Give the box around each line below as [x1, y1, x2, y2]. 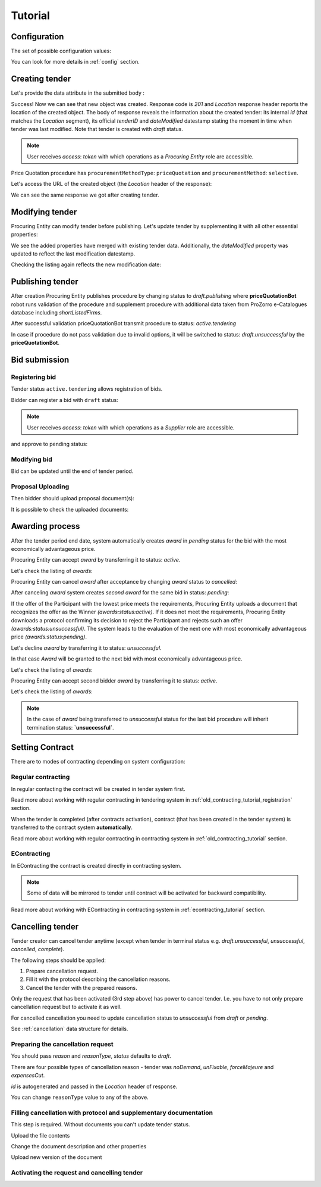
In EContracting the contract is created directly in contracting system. [11, 862, 181, 869]
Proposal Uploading [11, 482, 70, 491]
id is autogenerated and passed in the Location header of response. [11, 1083, 178, 1090]
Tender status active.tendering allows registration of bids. [11, 385, 163, 392]
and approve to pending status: [11, 440, 88, 447]
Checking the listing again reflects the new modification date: [11, 261, 162, 268]
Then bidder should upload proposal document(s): [11, 495, 135, 502]
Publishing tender [11, 277, 78, 287]
